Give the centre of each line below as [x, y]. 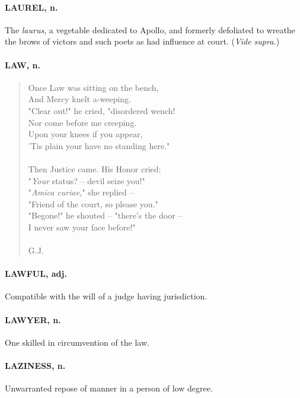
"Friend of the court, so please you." [93, 203]
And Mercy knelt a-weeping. [79, 99]
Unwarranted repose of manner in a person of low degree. [109, 388]
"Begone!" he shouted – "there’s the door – [105, 215]
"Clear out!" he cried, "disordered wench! [102, 110]
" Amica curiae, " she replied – [81, 192]
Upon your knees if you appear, [85, 134]
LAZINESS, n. [35, 366]
